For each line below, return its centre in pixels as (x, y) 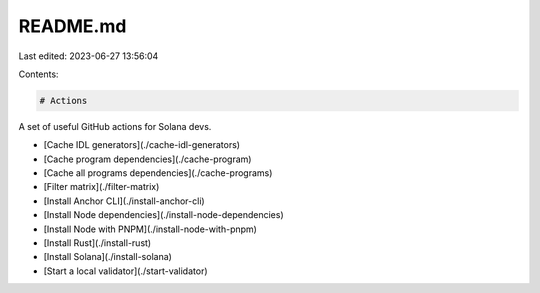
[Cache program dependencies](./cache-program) (147, 159)
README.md (72, 26)
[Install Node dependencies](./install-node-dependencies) (163, 215)
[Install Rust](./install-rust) (97, 243)
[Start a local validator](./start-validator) (126, 271)
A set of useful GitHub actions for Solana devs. (115, 126)
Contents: (38, 74)
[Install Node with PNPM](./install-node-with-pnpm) (150, 229)
